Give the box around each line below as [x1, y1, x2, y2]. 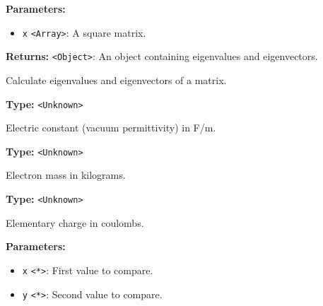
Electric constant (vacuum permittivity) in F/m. [6, 120, 216, 135]
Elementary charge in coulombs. [6, 215, 144, 230]
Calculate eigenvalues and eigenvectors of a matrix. [6, 72, 227, 87]
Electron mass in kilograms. [6, 167, 126, 182]
